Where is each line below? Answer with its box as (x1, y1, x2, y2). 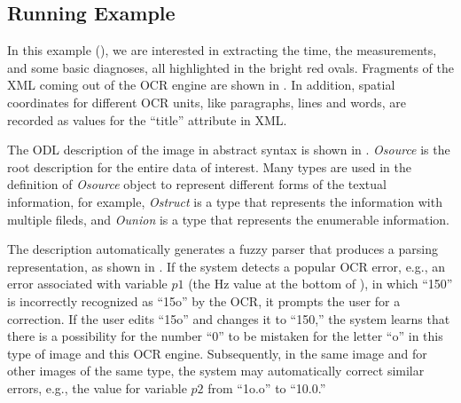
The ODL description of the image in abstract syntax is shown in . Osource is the (7, 140, 450, 159)
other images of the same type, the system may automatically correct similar (7, 361, 425, 380)
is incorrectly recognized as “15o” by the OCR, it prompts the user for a (7, 291, 401, 310)
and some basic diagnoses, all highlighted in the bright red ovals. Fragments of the (7, 58, 454, 76)
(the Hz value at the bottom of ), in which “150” (188, 274, 453, 293)
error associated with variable (7, 274, 168, 293)
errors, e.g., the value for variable (7, 378, 187, 397)
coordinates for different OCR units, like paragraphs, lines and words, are (7, 92, 407, 111)
